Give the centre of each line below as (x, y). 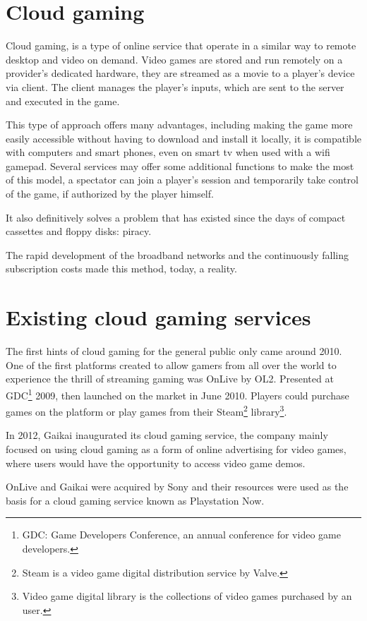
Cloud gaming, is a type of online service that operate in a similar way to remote (181, 46)
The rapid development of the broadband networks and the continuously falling (178, 254)
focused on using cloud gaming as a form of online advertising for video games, (176, 449)
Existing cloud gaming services (158, 317)
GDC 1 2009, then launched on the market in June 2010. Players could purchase (178, 394)
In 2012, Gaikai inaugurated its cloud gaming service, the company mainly (167, 435)
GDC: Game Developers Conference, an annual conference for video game (181, 535)
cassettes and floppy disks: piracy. (79, 231)
